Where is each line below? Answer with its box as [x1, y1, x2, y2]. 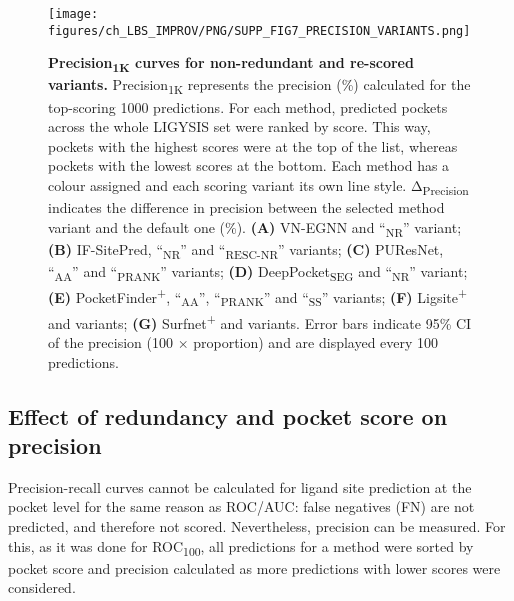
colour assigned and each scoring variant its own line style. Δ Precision [48, 174, 469, 198]
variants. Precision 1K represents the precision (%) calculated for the [48, 74, 471, 98]
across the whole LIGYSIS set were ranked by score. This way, [48, 116, 431, 137]
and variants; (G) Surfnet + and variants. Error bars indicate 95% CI [48, 309, 472, 333]
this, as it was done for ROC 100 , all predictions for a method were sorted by [8, 535, 474, 559]
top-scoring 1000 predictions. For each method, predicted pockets [48, 96, 448, 117]
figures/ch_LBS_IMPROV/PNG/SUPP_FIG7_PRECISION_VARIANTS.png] [48, 23, 471, 38]
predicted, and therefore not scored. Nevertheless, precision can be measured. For [8, 516, 506, 537]
